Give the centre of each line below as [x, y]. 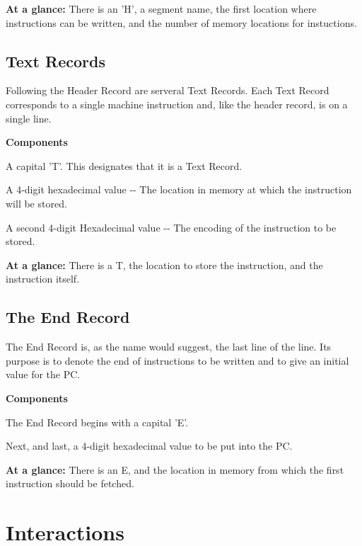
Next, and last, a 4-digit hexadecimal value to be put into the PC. [149, 446]
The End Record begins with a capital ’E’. [97, 422]
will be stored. [36, 203]
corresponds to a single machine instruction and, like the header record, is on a [177, 104]
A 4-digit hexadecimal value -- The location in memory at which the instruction [179, 189]
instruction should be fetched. [70, 483]
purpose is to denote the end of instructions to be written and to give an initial [177, 360]
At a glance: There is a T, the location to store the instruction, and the [164, 265]
